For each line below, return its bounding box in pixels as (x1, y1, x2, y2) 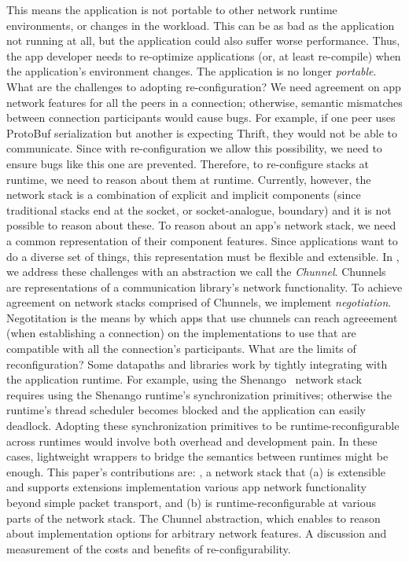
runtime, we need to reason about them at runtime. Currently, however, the (6, 171, 371, 187)
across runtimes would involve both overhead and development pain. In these (6, 432, 378, 449)
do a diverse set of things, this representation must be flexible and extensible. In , (6, 248, 400, 264)
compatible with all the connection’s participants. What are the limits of (6, 340, 356, 357)
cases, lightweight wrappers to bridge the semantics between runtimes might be (6, 448, 389, 465)
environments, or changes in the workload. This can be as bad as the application (6, 17, 395, 33)
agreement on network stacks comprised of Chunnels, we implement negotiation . (6, 294, 392, 310)
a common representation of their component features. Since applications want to (6, 232, 398, 248)
